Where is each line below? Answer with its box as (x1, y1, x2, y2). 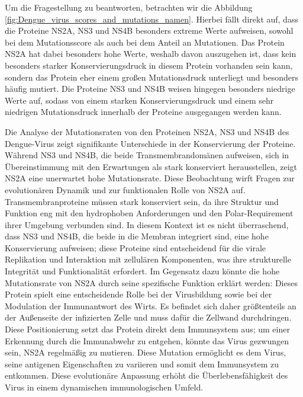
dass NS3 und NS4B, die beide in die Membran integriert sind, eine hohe (5, 230, 269, 242)
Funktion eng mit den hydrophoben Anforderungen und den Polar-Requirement (5, 207, 294, 219)
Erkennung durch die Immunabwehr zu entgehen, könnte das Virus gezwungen (5, 334, 289, 347)
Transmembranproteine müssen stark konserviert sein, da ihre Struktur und (5, 195, 279, 207)
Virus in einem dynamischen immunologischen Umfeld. (5, 381, 204, 393)
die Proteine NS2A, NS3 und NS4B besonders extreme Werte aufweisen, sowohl (5, 24, 294, 37)
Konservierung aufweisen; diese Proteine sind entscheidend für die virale (5, 241, 266, 254)
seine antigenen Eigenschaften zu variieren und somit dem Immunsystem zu (5, 357, 279, 370)
